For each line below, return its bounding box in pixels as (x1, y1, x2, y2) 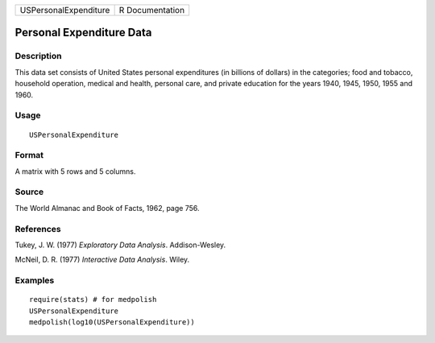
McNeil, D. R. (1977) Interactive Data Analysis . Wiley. (14, 254, 190, 265)
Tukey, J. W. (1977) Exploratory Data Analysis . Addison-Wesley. (14, 240, 226, 250)
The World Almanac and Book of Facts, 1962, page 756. (14, 203, 200, 213)
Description (14, 51, 62, 62)
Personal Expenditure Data (14, 26, 152, 39)
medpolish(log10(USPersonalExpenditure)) (29, 318, 195, 327)
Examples (14, 275, 55, 286)
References (14, 223, 61, 234)
